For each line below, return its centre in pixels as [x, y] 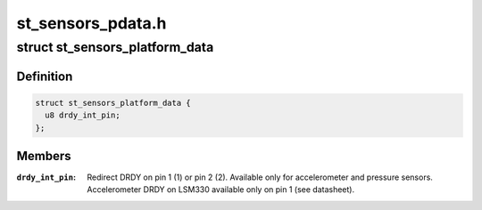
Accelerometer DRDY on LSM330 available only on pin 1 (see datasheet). [221, 190]
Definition [45, 76]
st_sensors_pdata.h [91, 23]
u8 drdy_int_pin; [83, 115]
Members [44, 156]
